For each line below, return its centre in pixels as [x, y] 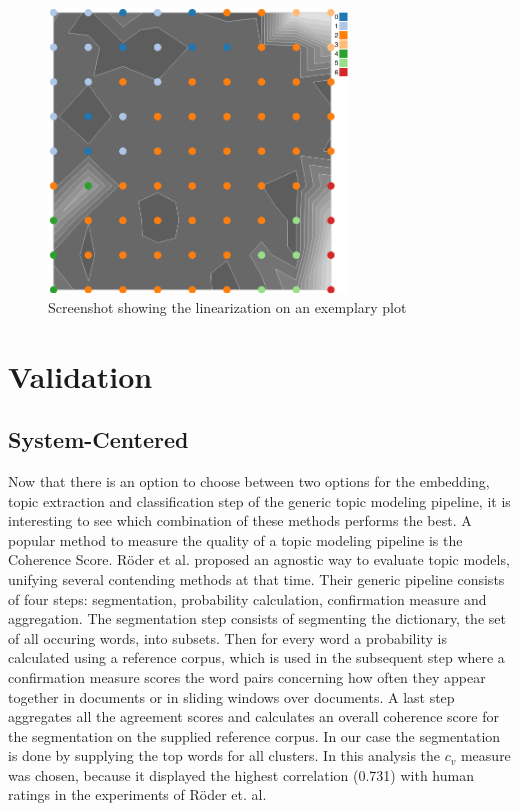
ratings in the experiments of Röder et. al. [137, 794]
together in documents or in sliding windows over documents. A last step [231, 696]
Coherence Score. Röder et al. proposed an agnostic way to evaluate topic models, [259, 559]
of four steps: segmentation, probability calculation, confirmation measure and [247, 598]
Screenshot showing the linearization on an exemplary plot [227, 306]
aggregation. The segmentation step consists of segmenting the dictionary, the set [257, 618]
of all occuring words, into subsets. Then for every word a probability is [227, 637]
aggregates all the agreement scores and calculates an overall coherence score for [253, 716]
